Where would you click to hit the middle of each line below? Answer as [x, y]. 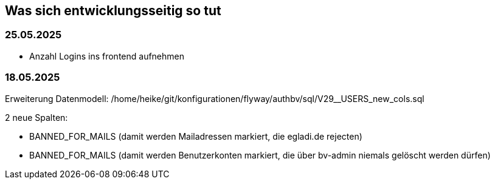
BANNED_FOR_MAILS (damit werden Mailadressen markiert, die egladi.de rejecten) [196, 136]
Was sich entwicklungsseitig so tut [113, 11]
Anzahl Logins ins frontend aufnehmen [107, 56]
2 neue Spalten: [36, 117]
